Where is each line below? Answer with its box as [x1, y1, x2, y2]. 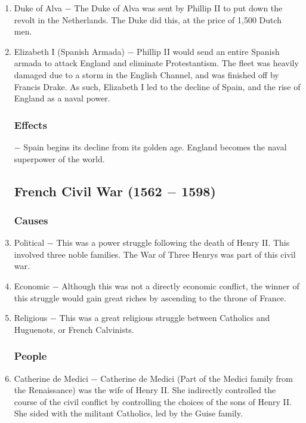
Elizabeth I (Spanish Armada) [14, 45, 125, 57]
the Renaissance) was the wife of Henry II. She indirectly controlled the [14, 384, 276, 396]
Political [14, 236, 45, 249]
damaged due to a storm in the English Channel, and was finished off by [14, 68, 279, 81]
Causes [14, 212, 48, 227]
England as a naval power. [14, 92, 110, 104]
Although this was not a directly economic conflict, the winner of [61, 279, 299, 292]
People [14, 348, 47, 363]
